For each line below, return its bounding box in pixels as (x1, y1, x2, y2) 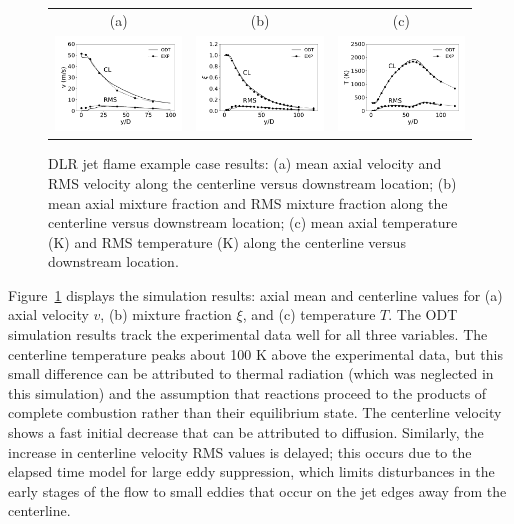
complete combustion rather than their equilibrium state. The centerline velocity (8, 402, 502, 423)
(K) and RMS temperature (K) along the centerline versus (48, 231, 406, 252)
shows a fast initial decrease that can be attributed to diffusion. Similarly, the (8, 422, 484, 443)
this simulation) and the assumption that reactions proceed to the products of (8, 382, 487, 403)
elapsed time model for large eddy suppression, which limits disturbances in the (8, 461, 495, 482)
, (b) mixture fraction (100, 304, 232, 325)
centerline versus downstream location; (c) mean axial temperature (48, 212, 458, 233)
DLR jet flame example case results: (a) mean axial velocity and (48, 153, 442, 174)
